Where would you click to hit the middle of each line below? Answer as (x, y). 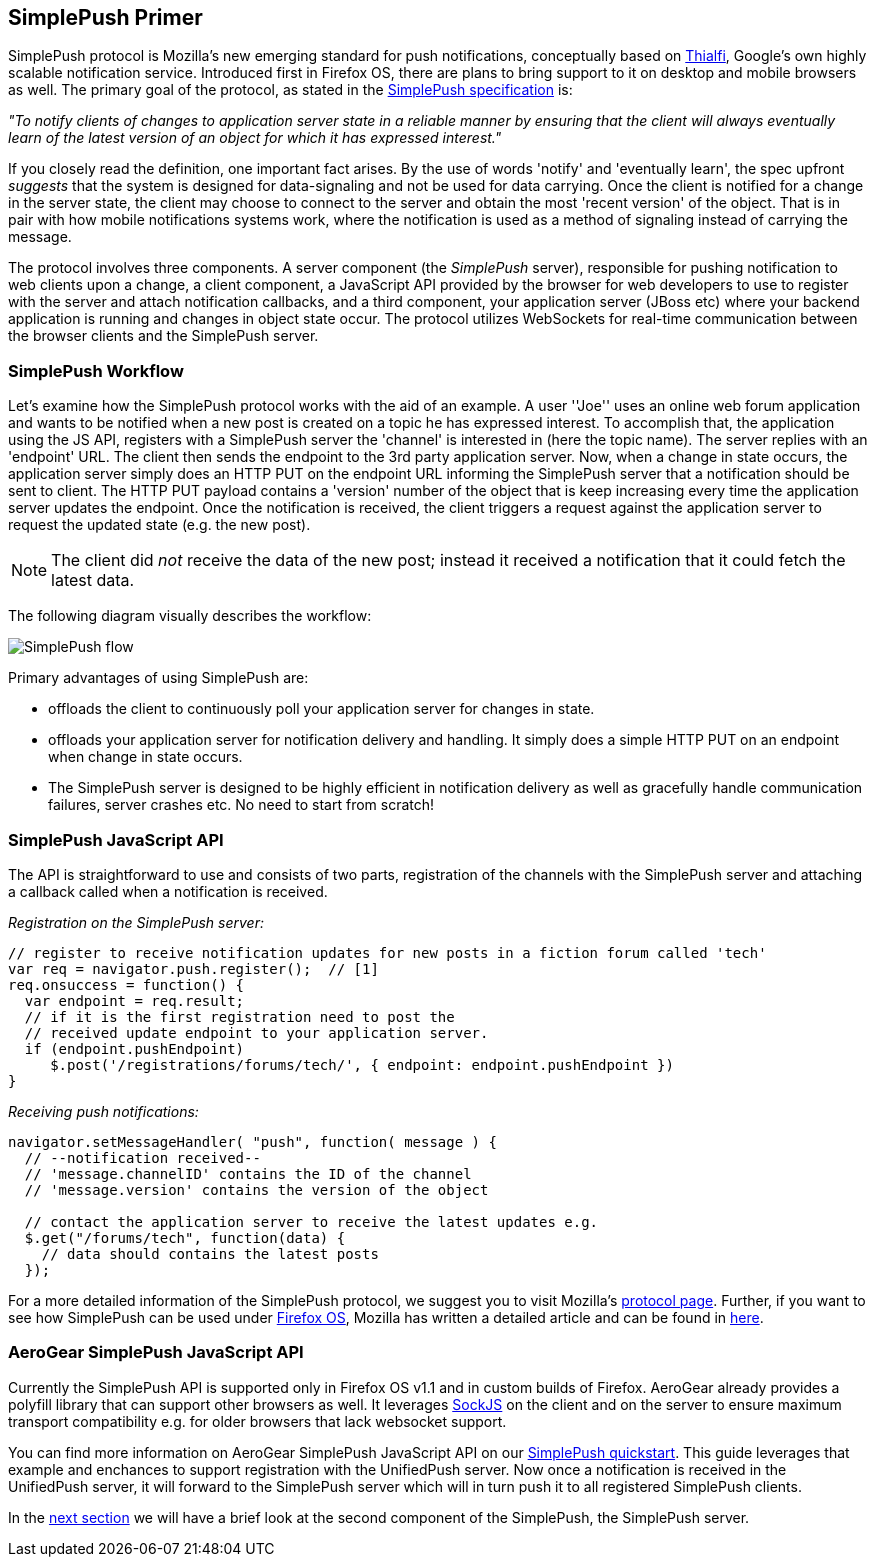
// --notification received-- (142, 1157)
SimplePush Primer (105, 17)
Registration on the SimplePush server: (136, 922)
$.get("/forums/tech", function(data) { (185, 1237)
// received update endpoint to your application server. (256, 1032)
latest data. (93, 580)
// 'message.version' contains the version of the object (256, 1189)
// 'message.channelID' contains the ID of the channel (248, 1173)
